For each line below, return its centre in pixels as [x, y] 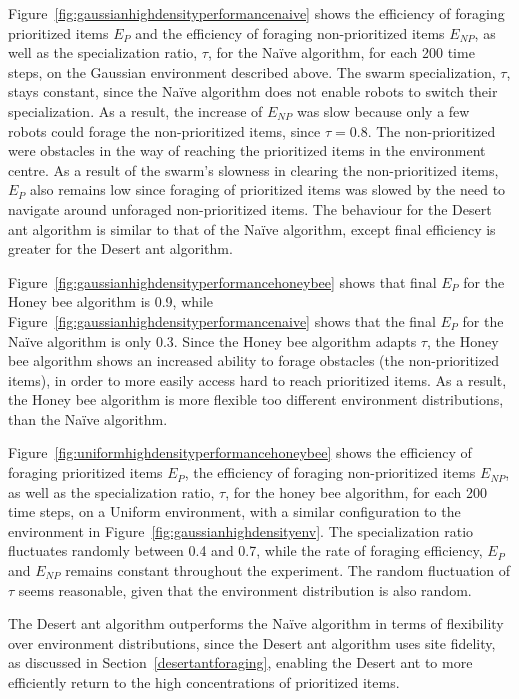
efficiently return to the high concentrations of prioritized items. [204, 682]
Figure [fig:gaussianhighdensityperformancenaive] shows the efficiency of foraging [256, 13]
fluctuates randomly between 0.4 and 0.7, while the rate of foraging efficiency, [245, 550]
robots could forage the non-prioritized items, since [164, 130]
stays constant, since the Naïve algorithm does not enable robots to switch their [253, 91]
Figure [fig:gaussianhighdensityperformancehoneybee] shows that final [222, 281]
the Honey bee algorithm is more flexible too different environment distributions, [256, 399]
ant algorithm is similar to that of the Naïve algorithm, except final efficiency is [252, 228]
